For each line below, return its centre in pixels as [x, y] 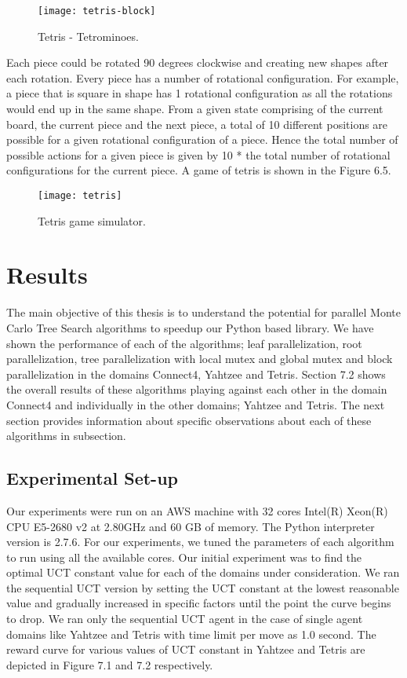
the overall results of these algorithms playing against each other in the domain [197, 389]
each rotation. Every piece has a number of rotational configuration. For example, [203, 77]
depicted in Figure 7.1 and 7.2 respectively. [110, 664]
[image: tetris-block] [97, 11]
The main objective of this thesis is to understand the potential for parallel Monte [203, 312]
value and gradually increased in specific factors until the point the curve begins [199, 603]
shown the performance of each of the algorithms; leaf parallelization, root [184, 343]
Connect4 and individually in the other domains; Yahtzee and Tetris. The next [196, 404]
